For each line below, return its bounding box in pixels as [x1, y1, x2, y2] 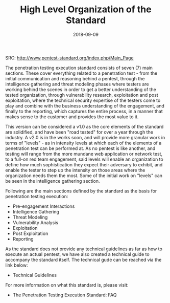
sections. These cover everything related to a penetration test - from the [5, 70, 158, 76]
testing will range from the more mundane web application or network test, [5, 150, 162, 157]
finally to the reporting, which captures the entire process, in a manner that [5, 108, 163, 114]
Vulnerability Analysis [12, 219, 59, 226]
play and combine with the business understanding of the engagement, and [5, 102, 164, 109]
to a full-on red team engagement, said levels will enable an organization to [5, 156, 163, 162]
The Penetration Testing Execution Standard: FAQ [12, 292, 117, 298]
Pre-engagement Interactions [12, 203, 75, 209]
